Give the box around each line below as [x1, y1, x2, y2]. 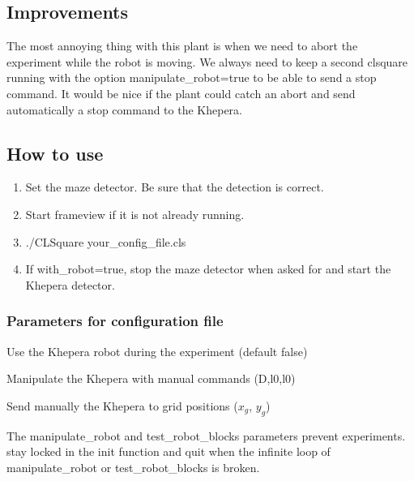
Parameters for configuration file [6, 311, 224, 331]
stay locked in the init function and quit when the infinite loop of [6, 443, 331, 460]
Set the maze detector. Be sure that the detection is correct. [25, 178, 324, 195]
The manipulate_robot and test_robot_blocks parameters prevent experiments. [6, 427, 406, 444]
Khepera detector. [25, 276, 115, 293]
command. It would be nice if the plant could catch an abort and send [6, 84, 356, 101]
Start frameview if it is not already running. [25, 205, 245, 222]
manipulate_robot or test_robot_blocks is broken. [6, 458, 260, 475]
